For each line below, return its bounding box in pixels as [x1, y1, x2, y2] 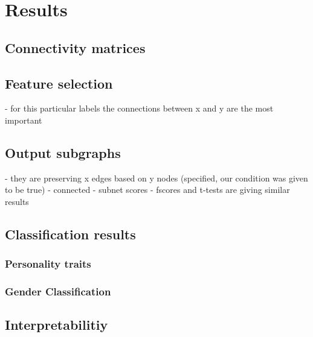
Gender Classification [5, 284, 111, 299]
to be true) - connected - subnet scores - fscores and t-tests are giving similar [5, 183, 290, 196]
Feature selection [5, 74, 113, 92]
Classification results [5, 224, 136, 243]
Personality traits [5, 256, 91, 271]
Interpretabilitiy [5, 315, 108, 334]
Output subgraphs [5, 143, 121, 162]
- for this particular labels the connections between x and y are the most [5, 102, 274, 115]
